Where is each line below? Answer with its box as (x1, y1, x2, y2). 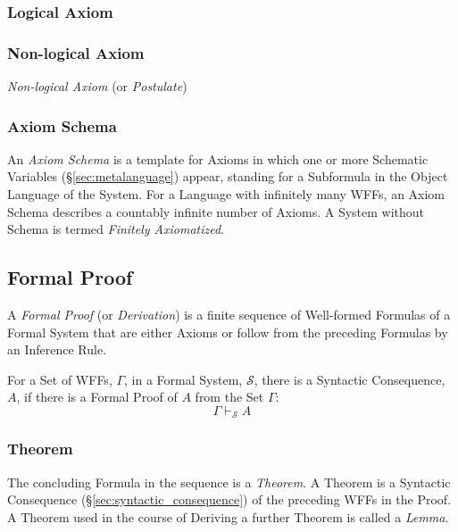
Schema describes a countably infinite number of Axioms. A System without (7, 202, 425, 220)
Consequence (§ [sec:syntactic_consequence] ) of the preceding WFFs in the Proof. (7, 490, 452, 509)
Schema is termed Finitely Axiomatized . (7, 220, 224, 238)
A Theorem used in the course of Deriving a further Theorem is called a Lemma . (7, 507, 449, 526)
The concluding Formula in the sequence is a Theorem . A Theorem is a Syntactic (7, 472, 451, 491)
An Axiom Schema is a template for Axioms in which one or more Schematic (7, 149, 429, 168)
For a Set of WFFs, (7, 370, 112, 388)
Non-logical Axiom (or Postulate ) (7, 77, 187, 96)
